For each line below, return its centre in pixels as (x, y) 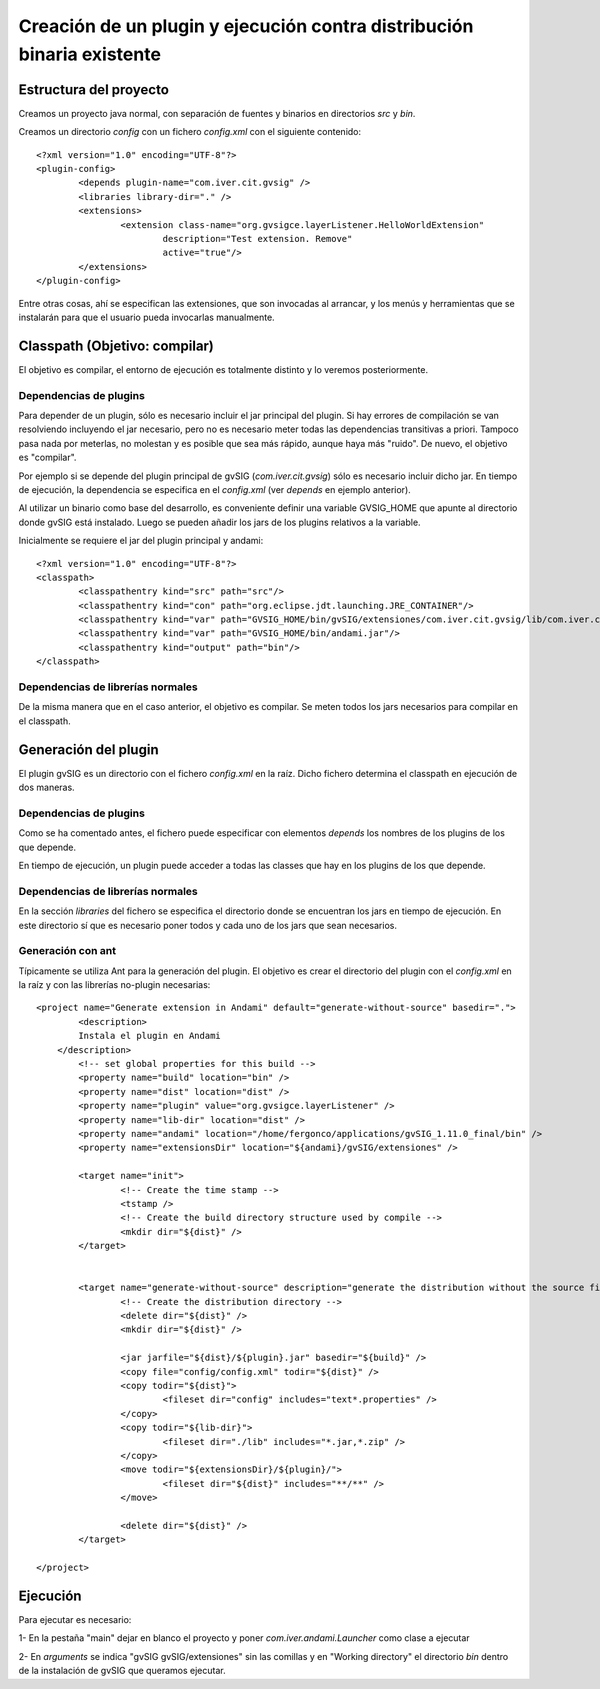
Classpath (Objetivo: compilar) (116, 345)
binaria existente (90, 54)
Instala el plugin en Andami (150, 1036)
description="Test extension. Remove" (257, 238)
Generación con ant (67, 951)
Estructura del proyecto (94, 89)
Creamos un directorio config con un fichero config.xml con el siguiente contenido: (190, 132)
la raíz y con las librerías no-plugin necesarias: (114, 985)
